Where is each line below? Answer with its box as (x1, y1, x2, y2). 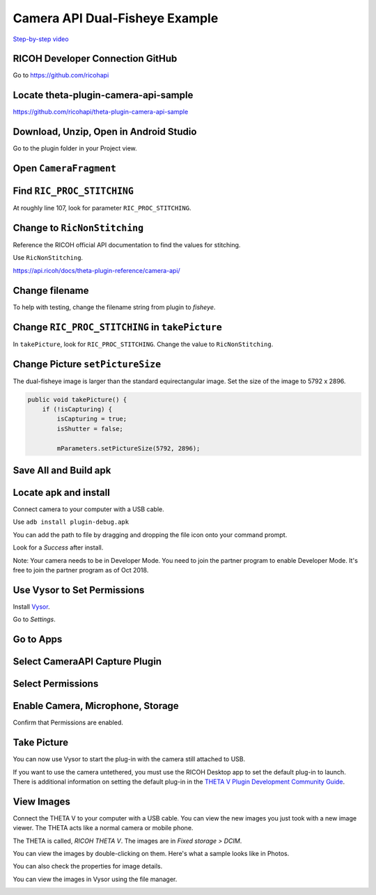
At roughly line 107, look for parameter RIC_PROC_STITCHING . (13, 204, 191, 212)
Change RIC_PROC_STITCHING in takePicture (13, 321, 223, 333)
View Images (13, 795, 71, 807)
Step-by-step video (13, 35, 69, 43)
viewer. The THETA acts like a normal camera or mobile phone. (13, 824, 194, 832)
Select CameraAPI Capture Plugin (13, 655, 162, 668)
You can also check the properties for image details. (13, 862, 163, 871)
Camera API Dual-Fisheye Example (13, 10, 219, 26)
